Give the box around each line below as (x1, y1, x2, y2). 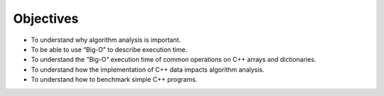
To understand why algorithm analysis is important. (31, 36, 181, 44)
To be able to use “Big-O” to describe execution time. (31, 45, 188, 53)
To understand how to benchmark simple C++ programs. (31, 75, 198, 84)
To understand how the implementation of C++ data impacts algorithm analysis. (31, 65, 265, 74)
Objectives (13, 11, 79, 26)
